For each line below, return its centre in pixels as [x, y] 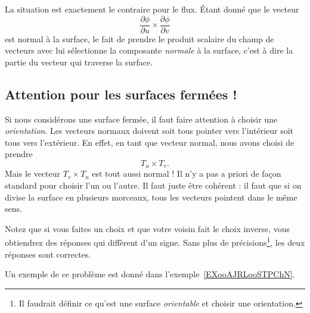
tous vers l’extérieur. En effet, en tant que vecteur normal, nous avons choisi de [150, 142]
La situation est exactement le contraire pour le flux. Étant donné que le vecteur [152, 9]
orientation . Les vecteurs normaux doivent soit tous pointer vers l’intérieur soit [149, 131]
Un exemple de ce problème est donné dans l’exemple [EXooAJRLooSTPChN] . [150, 274]
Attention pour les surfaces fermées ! [121, 94]
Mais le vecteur [33, 173]
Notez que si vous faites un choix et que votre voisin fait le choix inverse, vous [148, 228]
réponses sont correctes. [48, 254]
